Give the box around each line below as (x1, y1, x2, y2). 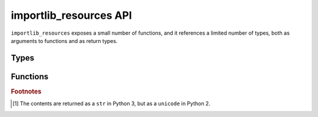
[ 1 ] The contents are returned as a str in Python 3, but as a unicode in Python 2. (12, 100, 211, 107)
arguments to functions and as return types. (11, 37, 118, 44)
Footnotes (11, 87, 42, 95)
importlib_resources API (11, 9, 132, 22)
